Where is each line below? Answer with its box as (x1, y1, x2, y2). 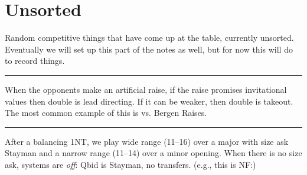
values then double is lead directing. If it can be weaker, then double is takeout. (5, 95, 293, 107)
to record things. (5, 54, 65, 67)
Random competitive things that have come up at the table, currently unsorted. (5, 31, 294, 44)
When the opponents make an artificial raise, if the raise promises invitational (5, 83, 287, 95)
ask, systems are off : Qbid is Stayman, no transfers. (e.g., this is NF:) (5, 158, 256, 170)
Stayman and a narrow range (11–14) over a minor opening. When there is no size (5, 147, 302, 159)
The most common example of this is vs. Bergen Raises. (5, 106, 207, 119)
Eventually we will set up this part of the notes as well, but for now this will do (5, 43, 293, 55)
